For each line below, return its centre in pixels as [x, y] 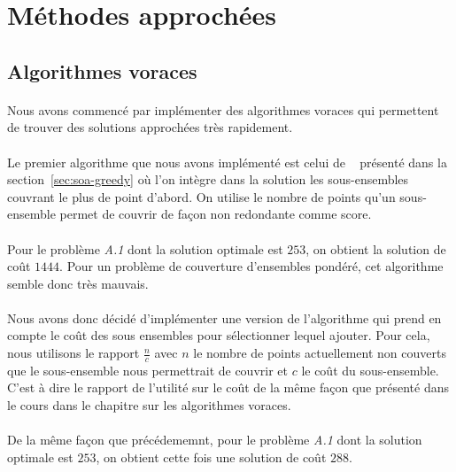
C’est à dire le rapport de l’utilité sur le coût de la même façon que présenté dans [228, 387]
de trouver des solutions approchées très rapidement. [150, 127]
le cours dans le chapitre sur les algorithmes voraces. [149, 405]
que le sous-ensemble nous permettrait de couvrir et [147, 370]
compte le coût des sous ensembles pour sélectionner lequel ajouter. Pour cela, [219, 335]
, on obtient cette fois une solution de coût [211, 457]
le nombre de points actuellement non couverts [320, 353]
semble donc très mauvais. [78, 283]
